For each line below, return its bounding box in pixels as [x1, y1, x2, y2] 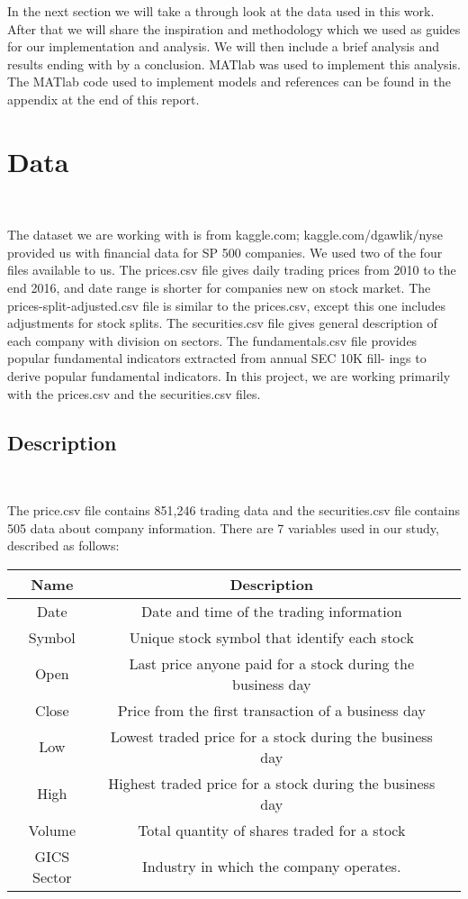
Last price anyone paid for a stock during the [129, 652, 415, 674]
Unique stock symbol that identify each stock [129, 626, 414, 648]
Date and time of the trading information [140, 600, 402, 622]
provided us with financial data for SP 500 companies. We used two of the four [7, 242, 443, 261]
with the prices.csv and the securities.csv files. [7, 384, 261, 403]
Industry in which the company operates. [142, 856, 401, 877]
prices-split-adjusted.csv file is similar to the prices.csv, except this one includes [7, 295, 445, 314]
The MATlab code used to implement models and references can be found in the [7, 72, 452, 91]
